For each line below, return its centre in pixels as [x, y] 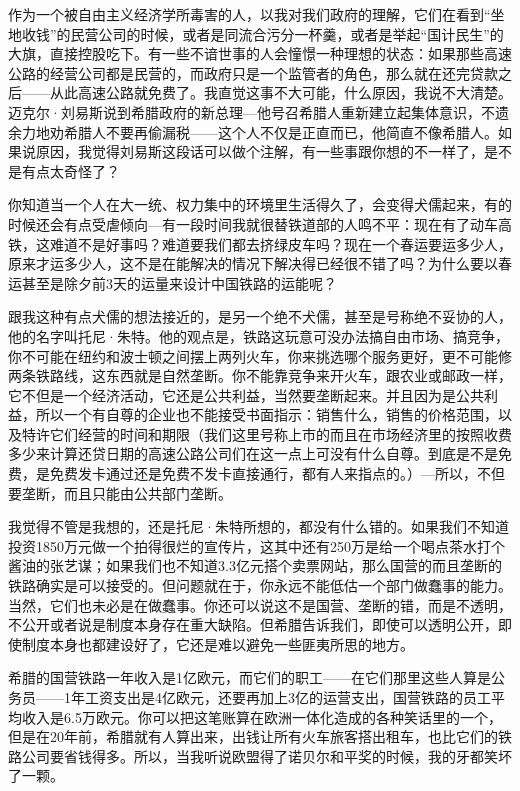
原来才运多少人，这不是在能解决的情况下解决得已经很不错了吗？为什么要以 [253, 263]
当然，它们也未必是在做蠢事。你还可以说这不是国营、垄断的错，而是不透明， [260, 604]
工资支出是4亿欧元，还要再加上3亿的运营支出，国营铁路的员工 [287, 697]
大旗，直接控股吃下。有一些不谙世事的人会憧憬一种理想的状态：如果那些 [246, 53]
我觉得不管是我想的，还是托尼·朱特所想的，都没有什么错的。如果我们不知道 [258, 526]
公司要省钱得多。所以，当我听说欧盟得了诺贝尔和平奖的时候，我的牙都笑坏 [266, 755]
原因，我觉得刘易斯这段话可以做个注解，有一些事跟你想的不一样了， [259, 151]
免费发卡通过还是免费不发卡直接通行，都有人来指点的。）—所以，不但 [277, 473]
